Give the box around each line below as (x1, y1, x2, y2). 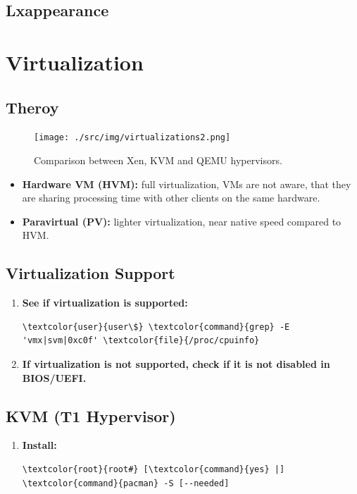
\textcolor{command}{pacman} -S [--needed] (22, 478, 230, 488)
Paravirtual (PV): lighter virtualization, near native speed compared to (22, 214, 342, 228)
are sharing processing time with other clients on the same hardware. (22, 190, 320, 205)
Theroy (6, 96, 59, 118)
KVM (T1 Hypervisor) (6, 405, 176, 426)
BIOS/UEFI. (22, 370, 87, 385)
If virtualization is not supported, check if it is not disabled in (22, 356, 330, 371)
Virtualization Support (6, 262, 175, 284)
